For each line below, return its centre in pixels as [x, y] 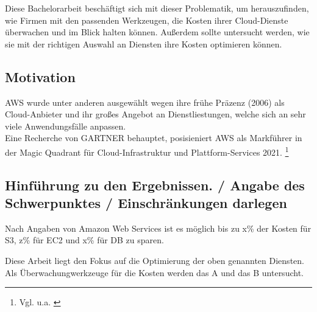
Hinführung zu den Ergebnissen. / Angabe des [155, 185]
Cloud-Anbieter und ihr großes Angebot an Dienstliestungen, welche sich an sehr [155, 114]
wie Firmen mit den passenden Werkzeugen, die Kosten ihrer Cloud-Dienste [147, 20]
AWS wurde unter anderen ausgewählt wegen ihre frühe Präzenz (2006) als [145, 102]
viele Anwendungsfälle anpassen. [66, 126]
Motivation [40, 76]
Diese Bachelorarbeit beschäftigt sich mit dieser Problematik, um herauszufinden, [157, 8]
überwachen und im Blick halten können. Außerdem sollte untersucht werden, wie [157, 32]
